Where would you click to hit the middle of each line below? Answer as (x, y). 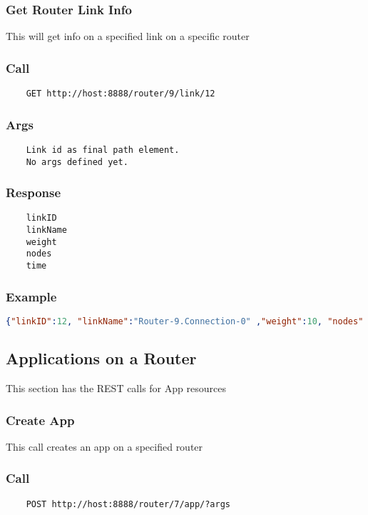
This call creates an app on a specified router (104, 446)
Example (31, 296)
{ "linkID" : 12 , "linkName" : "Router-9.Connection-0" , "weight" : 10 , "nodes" (185, 321)
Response (34, 192)
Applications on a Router (101, 358)
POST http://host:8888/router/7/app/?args (128, 504)
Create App (40, 420)
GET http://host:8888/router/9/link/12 (121, 94)
